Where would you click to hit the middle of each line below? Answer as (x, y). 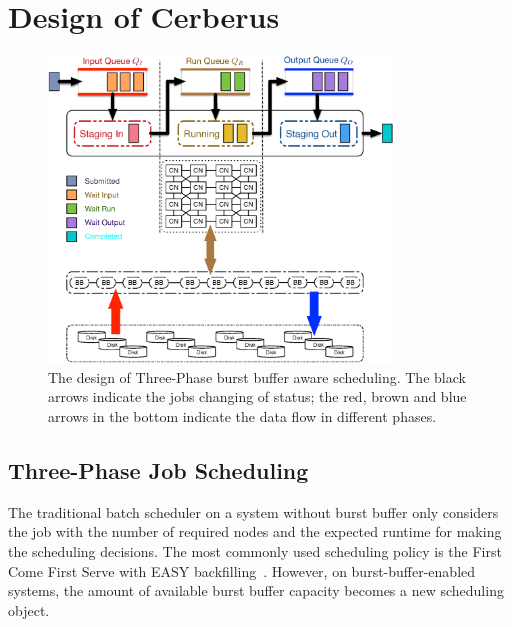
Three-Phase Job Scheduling (158, 470)
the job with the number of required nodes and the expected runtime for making (255, 531)
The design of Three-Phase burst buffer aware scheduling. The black (257, 376)
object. (29, 609)
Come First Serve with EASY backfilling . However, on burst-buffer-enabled (242, 570)
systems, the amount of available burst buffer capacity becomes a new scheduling (256, 590)
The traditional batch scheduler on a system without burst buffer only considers (253, 511)
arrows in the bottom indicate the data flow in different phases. (242, 416)
